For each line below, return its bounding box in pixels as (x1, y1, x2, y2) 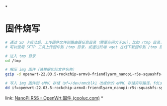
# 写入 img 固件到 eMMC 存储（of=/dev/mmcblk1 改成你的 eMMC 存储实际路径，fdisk (5, 81, 165, 86)
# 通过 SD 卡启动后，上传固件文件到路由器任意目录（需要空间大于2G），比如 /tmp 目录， (5, 40, 164, 45)
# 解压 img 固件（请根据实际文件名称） (5, 67, 77, 72)
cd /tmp (5, 58, 21, 63)
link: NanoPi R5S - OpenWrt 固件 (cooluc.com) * (5, 95, 103, 101)
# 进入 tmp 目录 (5, 53, 36, 59)
